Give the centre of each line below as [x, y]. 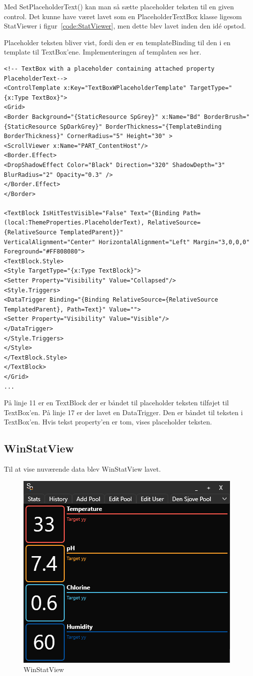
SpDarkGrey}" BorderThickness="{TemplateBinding [141, 127]
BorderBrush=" [227, 117]
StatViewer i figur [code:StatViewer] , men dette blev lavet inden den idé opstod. [125, 26]
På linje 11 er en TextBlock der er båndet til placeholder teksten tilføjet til [116, 403]
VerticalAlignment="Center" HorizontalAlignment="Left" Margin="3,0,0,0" [127, 242]
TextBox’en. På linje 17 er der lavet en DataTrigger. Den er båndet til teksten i [124, 412]
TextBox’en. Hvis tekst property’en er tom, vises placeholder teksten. [108, 422]
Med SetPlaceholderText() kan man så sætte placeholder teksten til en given [119, 6]
